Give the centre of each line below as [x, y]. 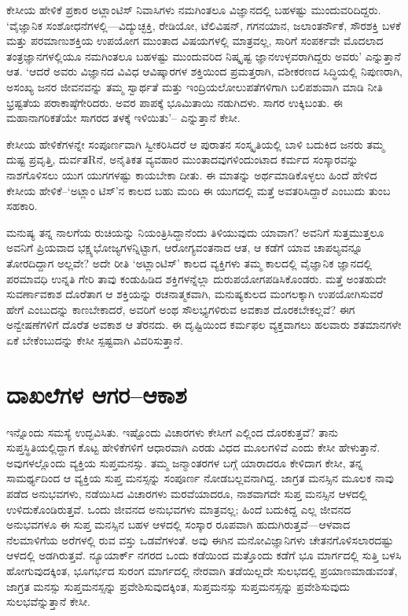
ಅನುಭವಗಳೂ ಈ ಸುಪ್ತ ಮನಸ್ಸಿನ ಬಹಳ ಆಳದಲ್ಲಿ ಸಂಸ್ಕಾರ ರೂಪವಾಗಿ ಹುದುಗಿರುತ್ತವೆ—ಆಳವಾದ [178, 524]
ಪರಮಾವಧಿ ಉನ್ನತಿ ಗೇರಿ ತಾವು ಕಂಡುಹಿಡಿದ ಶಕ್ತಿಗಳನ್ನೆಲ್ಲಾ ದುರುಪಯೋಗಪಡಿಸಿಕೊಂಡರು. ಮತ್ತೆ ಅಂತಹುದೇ [197, 278]
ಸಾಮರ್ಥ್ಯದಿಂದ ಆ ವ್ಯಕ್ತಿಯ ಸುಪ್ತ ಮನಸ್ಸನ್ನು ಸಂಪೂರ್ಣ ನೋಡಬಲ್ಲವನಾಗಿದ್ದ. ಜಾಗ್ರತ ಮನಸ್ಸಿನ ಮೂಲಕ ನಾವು [200, 478]
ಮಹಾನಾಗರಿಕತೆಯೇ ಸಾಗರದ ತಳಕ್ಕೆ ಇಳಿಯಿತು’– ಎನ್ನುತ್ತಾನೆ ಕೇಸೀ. [123, 118]
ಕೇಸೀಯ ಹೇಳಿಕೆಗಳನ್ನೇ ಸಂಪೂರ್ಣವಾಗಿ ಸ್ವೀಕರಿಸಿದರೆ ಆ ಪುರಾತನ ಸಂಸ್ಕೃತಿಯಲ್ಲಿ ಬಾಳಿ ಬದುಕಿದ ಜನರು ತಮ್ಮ [196, 144]
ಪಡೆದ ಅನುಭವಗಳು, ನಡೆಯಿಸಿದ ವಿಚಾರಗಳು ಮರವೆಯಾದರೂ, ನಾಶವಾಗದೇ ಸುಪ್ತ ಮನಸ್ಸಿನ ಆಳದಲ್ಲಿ [187, 493]
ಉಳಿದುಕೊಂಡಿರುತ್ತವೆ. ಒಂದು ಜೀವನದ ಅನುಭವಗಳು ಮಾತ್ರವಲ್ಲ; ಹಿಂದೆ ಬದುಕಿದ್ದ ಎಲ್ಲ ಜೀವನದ [179, 509]
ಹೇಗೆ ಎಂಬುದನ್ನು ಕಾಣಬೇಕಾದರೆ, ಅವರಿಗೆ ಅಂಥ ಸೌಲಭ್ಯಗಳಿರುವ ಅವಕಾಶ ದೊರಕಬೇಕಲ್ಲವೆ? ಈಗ [181, 309]
